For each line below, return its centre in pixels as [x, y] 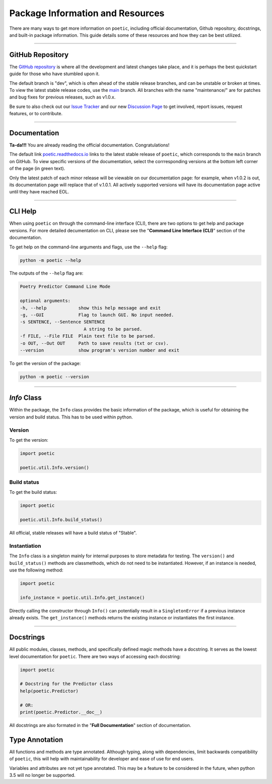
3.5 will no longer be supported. [42, 775]
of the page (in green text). [37, 169]
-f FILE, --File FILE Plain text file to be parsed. [88, 336]
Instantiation [25, 546]
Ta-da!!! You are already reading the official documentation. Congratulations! [89, 145]
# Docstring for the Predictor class [66, 684]
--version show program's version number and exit [100, 350]
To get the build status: [33, 492]
